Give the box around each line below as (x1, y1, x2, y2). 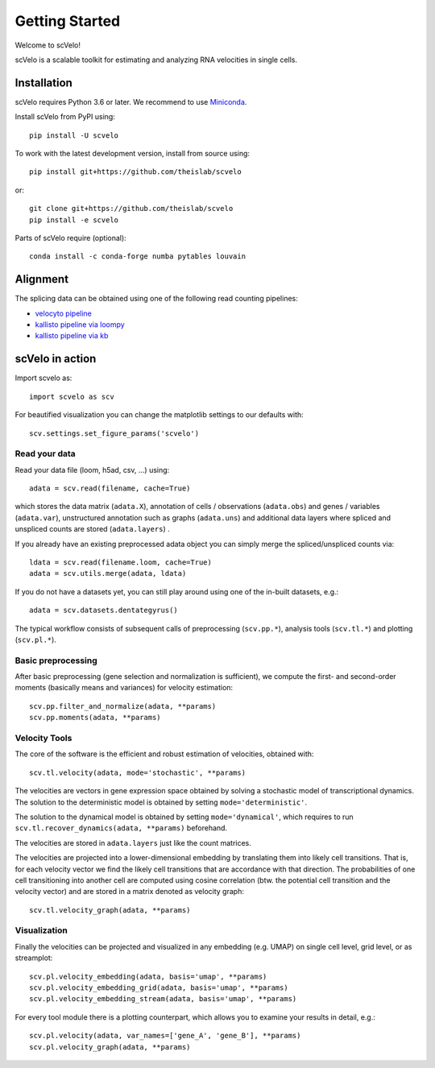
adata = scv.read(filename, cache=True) (29, 484, 191, 493)
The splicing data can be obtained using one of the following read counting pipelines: (14, 294, 298, 304)
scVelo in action (14, 352, 97, 366)
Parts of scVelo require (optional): (14, 233, 126, 242)
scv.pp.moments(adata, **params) (29, 713, 161, 722)
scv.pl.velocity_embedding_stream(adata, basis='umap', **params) (29, 995, 297, 1004)
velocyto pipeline (35, 308, 93, 318)
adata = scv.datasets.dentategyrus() (29, 606, 179, 615)
